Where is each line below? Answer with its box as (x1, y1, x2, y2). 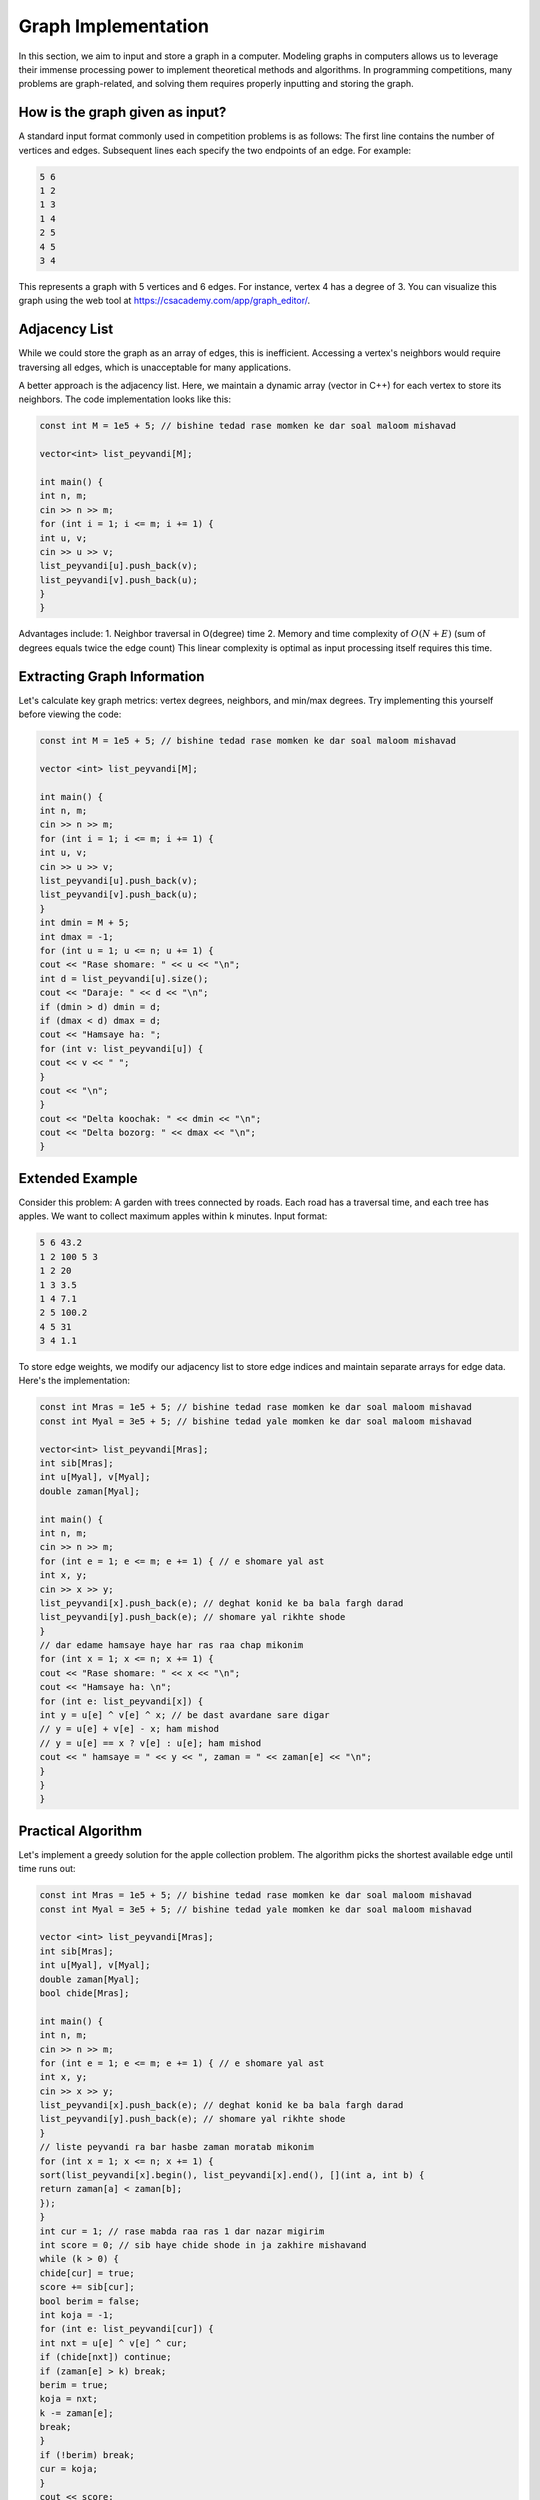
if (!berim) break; (39, 2449, 135, 2460)
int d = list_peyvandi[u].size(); (39, 973, 209, 984)
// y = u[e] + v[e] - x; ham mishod (39, 1723, 220, 1735)
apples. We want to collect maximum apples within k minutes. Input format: (18, 1210, 328, 1222)
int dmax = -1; (39, 931, 114, 942)
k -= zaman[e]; (39, 2407, 114, 2419)
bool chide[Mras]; (39, 1987, 130, 1999)
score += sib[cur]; (39, 2281, 135, 2293)
